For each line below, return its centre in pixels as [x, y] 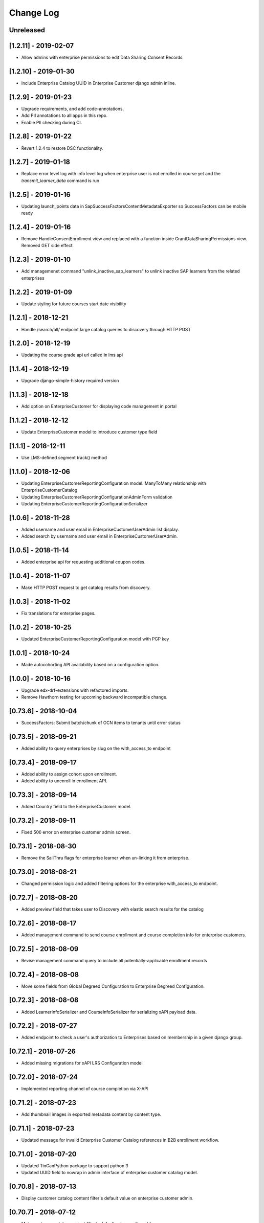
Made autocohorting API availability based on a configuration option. [90, 665]
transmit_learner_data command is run [60, 181]
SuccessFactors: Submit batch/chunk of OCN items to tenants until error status [101, 723]
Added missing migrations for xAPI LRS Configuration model [82, 1063]
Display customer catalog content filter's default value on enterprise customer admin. [107, 1198]
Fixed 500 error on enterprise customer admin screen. [76, 832]
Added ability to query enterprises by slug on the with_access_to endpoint [96, 748]
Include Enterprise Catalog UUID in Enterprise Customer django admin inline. [99, 83]
